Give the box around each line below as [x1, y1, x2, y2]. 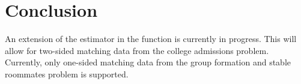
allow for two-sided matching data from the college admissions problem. [5, 44, 269, 56]
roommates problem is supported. [5, 67, 129, 80]
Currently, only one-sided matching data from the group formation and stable [5, 56, 291, 68]
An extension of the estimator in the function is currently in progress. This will [5, 32, 297, 45]
